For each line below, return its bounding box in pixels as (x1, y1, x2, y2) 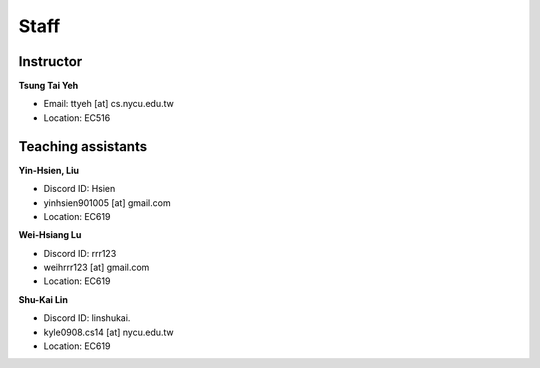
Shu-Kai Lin (18, 293, 69, 305)
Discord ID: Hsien (43, 183, 116, 195)
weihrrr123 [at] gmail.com (43, 261, 150, 274)
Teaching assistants (18, 138, 148, 155)
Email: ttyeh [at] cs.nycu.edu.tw (43, 98, 174, 110)
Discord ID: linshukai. (43, 312, 131, 324)
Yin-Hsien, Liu (18, 164, 80, 176)
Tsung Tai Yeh (18, 80, 79, 92)
